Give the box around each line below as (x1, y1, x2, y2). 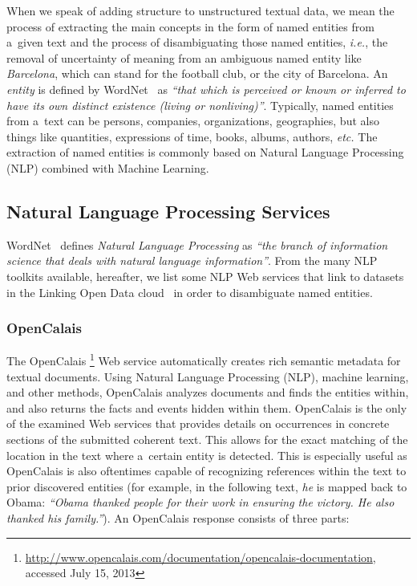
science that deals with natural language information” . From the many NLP (6, 252, 378, 269)
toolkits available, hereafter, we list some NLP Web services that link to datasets (6, 267, 404, 284)
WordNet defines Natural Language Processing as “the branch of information (6, 236, 388, 253)
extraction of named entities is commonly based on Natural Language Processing (6, 144, 404, 161)
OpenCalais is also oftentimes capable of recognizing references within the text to (6, 462, 407, 479)
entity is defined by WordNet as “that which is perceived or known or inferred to (6, 80, 406, 97)
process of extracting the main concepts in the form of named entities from (6, 18, 374, 35)
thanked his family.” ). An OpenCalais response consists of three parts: (6, 509, 350, 526)
